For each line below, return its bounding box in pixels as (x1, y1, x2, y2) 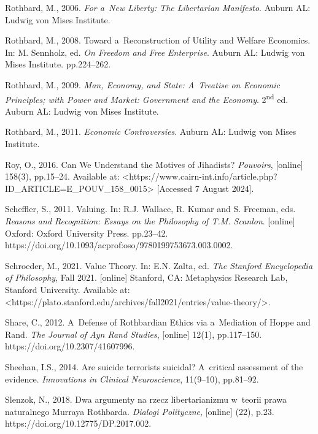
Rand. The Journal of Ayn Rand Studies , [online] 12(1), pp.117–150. (5, 327, 262, 340)
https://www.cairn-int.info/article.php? (129, 170, 277, 183)
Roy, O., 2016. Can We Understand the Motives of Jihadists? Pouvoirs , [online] (5, 158, 303, 170)
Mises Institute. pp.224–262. (5, 58, 111, 70)
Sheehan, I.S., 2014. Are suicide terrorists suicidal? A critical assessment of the (5, 360, 303, 373)
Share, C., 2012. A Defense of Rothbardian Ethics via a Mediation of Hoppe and (5, 316, 311, 329)
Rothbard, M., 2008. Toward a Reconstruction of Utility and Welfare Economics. (5, 34, 311, 47)
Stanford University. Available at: (5, 283, 130, 295)
